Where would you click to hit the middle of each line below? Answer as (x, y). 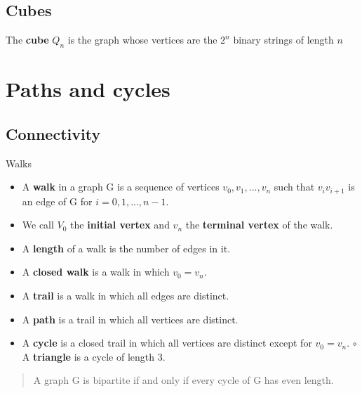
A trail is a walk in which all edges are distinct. (126, 295)
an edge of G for (57, 201)
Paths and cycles (88, 89)
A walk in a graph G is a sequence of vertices (121, 187)
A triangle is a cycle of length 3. (94, 356)
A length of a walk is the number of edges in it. (126, 248)
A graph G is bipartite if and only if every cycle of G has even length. (183, 380)
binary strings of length (283, 40)
